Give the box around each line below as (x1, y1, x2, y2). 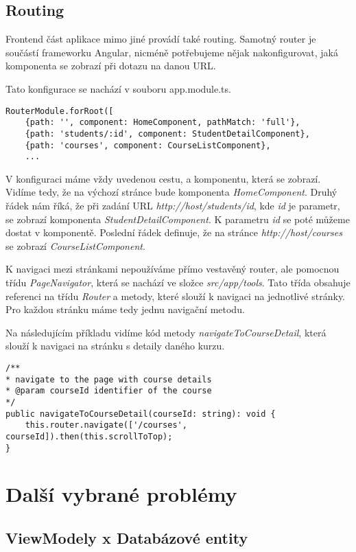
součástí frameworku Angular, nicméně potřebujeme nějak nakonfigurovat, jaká (5, 45, 338, 59)
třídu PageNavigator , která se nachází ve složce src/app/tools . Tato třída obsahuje (5, 275, 351, 290)
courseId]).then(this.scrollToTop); (5, 431, 173, 441)
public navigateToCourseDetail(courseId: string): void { (5, 409, 276, 419)
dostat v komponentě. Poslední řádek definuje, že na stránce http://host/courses (5, 225, 342, 240)
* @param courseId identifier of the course (5, 386, 212, 396)
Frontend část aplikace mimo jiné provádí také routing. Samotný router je (5, 32, 316, 46)
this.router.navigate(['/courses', (25, 420, 187, 430)
